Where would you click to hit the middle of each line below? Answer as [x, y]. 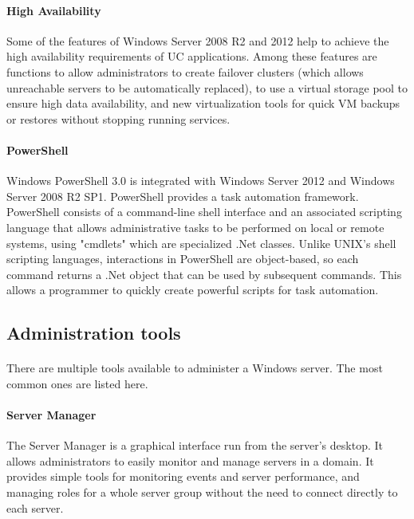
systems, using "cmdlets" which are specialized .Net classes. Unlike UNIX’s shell [201, 243]
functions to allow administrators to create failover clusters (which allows [185, 71]
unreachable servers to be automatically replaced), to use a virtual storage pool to [207, 87]
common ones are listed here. [77, 383]
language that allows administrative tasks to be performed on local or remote [195, 227]
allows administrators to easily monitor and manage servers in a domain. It [190, 460]
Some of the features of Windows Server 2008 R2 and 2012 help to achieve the [198, 40]
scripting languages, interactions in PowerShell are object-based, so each [183, 259]
